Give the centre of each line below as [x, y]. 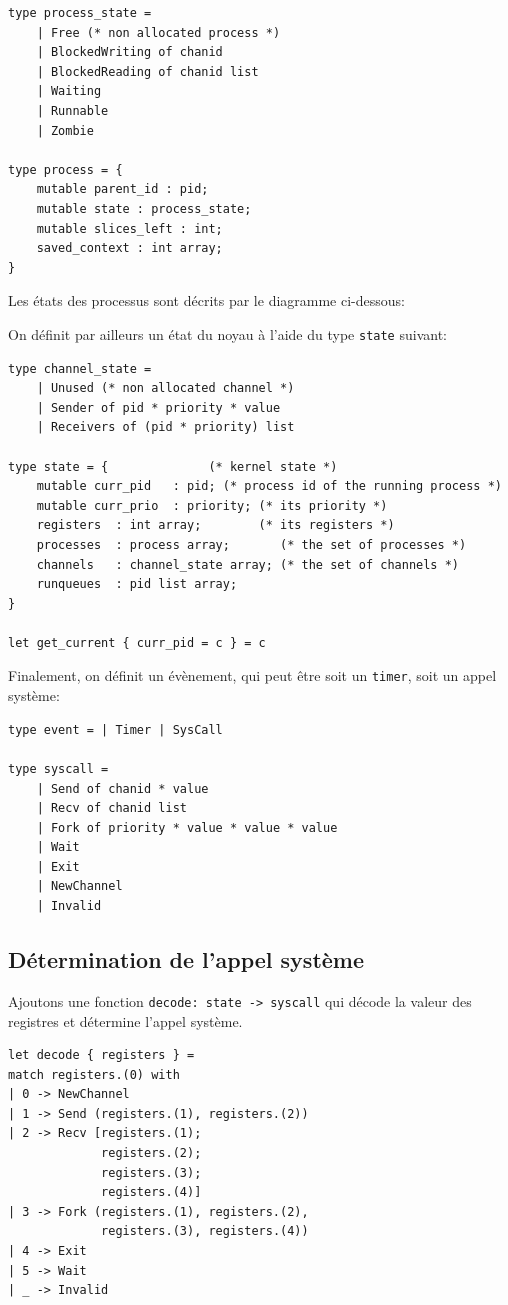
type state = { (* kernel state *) [173, 466]
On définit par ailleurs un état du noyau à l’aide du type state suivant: [227, 333]
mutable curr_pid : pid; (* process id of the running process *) [269, 486]
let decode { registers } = [101, 1055]
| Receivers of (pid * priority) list [165, 427]
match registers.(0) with [94, 1074]
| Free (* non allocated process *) [158, 32]
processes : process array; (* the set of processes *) [251, 544]
